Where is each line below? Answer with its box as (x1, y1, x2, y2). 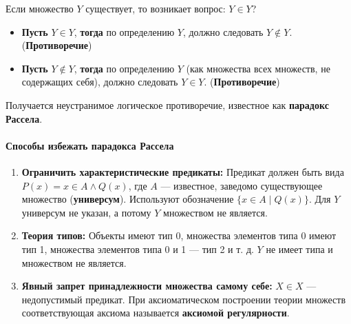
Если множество (6, 1, 74, 15)
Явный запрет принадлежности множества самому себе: (21, 279, 273, 293)
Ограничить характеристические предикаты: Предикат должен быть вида (21, 164, 344, 179)
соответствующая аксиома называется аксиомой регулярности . (21, 305, 290, 320)
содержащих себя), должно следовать (21, 74, 178, 89)
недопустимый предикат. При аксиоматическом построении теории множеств (21, 292, 346, 306)
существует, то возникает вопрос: (85, 1, 226, 15)
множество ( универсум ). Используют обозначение (21, 192, 234, 206)
